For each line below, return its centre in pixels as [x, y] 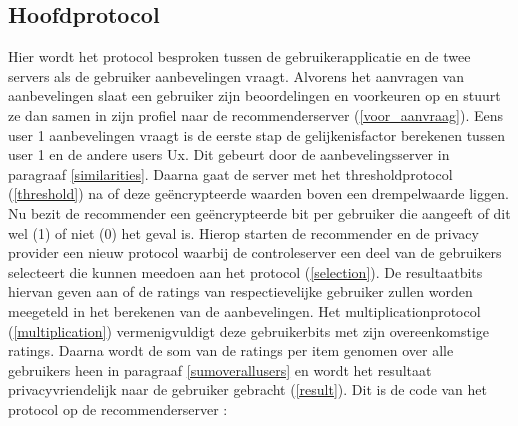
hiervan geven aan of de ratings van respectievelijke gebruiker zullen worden [240, 291]
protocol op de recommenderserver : [118, 408]
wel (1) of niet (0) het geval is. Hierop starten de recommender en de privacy [243, 232]
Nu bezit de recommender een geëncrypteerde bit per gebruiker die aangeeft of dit [259, 212]
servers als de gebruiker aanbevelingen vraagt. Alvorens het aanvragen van [236, 75]
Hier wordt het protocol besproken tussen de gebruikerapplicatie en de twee [239, 56]
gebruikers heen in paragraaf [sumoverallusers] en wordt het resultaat [220, 369]
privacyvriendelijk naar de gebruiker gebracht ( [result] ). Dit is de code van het [248, 389]
